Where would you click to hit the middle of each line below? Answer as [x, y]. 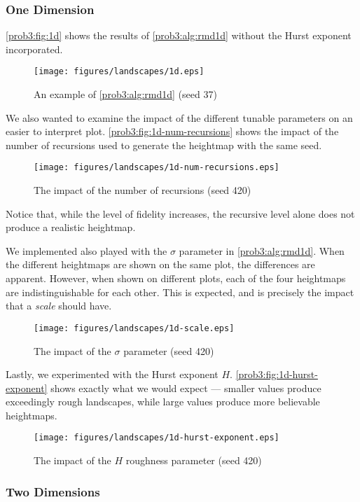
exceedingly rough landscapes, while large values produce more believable [163, 402]
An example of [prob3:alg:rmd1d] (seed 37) [125, 94]
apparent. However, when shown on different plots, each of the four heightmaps [176, 278]
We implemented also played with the [86, 250]
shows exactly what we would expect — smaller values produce [186, 388]
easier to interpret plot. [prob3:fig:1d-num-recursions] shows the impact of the [172, 131]
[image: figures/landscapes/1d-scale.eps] [134, 328]
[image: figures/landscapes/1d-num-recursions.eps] [157, 168]
